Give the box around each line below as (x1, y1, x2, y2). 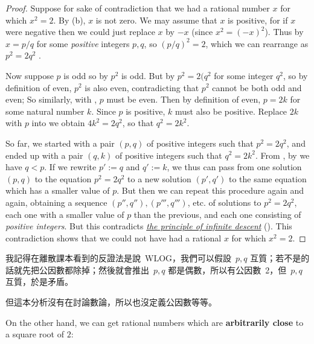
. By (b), (53, 13, 86, 26)
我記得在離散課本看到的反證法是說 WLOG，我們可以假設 (5, 252, 232, 264)
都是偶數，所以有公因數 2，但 (168, 263, 287, 276)
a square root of (5, 328, 64, 340)
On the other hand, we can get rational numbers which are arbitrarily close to (5, 316, 304, 328)
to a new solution (127, 172, 191, 185)
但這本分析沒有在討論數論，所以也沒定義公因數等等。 (5, 296, 217, 308)
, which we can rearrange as (205, 37, 309, 49)
